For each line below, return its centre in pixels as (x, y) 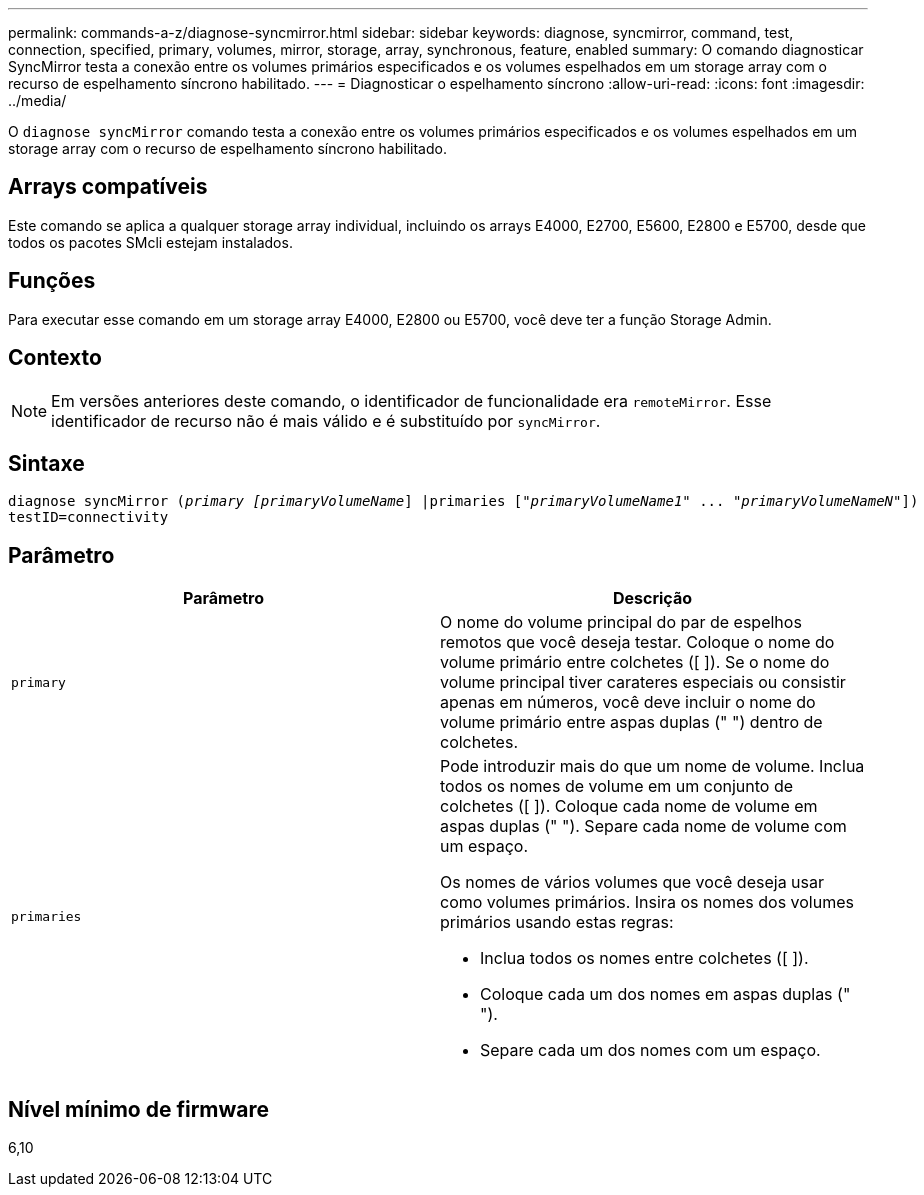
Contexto (55, 358)
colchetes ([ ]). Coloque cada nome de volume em (629, 806)
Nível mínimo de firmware (139, 1109)
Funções (52, 281)
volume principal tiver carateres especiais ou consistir (643, 682)
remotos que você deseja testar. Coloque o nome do (637, 642)
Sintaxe (46, 463)
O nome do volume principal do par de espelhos (621, 622)
